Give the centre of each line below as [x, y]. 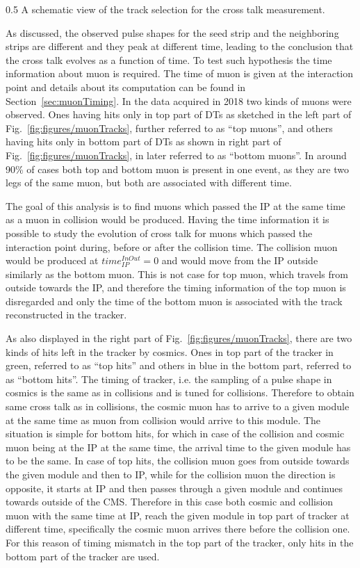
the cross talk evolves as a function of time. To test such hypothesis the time [169, 59]
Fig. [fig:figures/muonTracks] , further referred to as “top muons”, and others [169, 128]
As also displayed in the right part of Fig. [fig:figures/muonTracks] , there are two [179, 338]
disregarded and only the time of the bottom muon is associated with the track [174, 301]
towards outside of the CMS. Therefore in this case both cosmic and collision [170, 502]
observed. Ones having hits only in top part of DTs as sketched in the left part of [179, 114]
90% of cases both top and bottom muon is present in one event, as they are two [177, 169]
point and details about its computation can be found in [126, 87]
